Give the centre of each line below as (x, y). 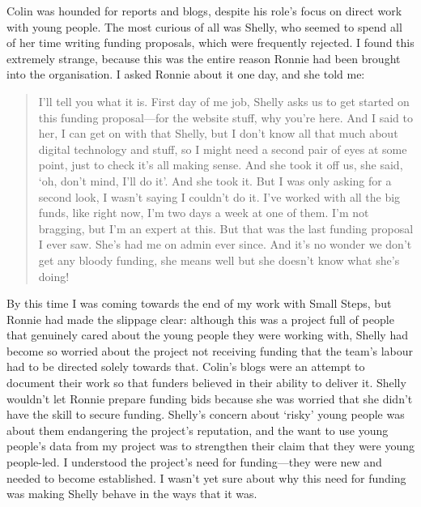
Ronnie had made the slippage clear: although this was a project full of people (200, 319)
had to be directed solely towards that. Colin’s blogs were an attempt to (186, 366)
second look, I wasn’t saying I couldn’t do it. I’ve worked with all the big (219, 196)
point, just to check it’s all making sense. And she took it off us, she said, (221, 165)
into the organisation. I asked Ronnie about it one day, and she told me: (186, 74)
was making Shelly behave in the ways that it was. (132, 494)
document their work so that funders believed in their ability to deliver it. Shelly (206, 383)
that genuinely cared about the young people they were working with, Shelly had (207, 335)
